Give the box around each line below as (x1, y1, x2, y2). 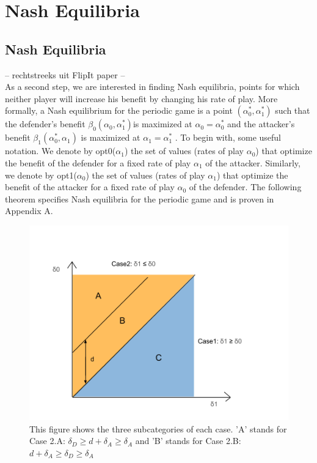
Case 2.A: (29, 434, 65, 447)
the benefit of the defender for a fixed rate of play (5, 156, 191, 169)
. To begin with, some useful (175, 131, 281, 144)
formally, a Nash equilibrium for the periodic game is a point (5, 104, 233, 117)
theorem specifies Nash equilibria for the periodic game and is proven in (5, 192, 274, 205)
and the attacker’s (227, 117, 295, 130)
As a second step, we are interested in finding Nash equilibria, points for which (5, 80, 300, 93)
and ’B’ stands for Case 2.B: (135, 434, 241, 447)
